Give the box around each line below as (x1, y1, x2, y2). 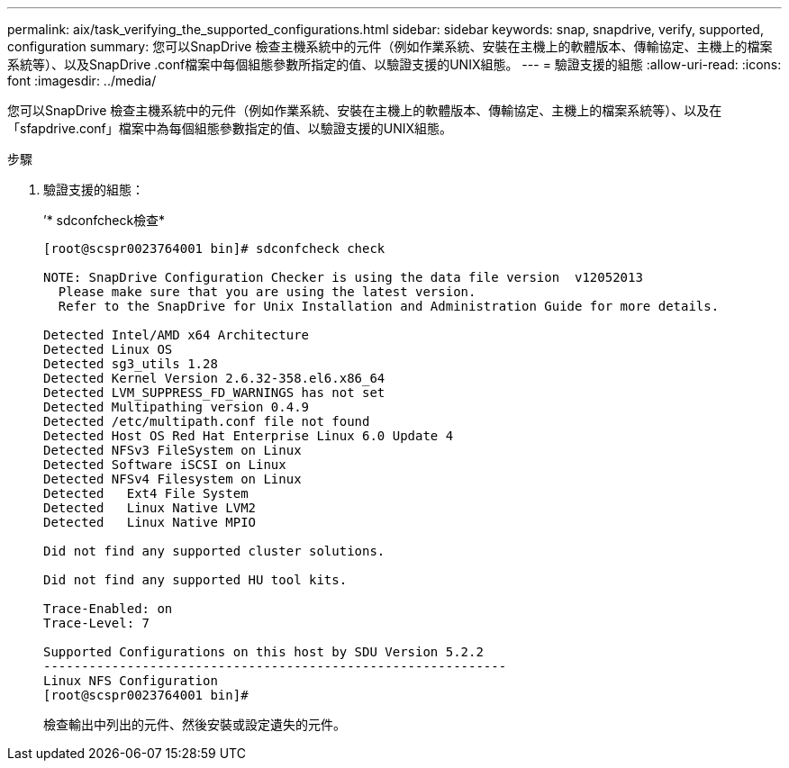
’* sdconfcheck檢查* (43, 212, 166, 228)
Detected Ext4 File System (43, 486, 249, 501)
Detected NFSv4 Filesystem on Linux (43, 472, 302, 486)
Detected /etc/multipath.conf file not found (43, 414, 370, 429)
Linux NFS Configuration (43, 673, 218, 688)
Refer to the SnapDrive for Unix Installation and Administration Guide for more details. (58, 299, 720, 313)
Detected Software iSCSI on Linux (43, 457, 286, 472)
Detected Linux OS (43, 342, 173, 357)
